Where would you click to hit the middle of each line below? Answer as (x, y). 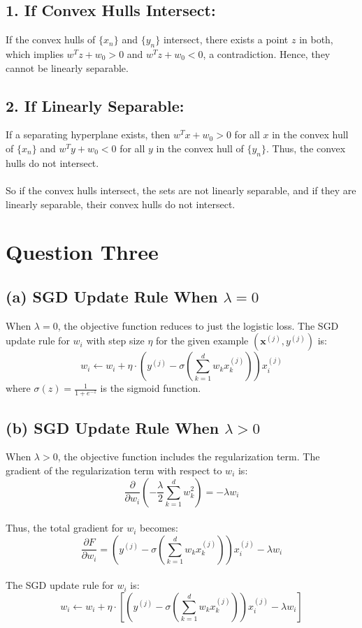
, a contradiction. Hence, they (267, 54)
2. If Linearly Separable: (95, 105)
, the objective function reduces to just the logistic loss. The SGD (198, 325)
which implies (35, 54)
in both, (316, 39)
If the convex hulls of (51, 39)
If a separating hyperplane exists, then (88, 134)
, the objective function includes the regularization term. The (189, 457)
